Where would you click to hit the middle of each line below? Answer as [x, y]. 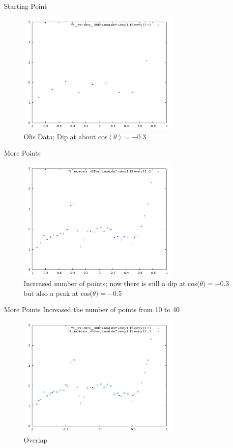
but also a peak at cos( [58, 293]
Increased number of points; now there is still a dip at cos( [112, 283]
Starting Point [26, 6]
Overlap [36, 439]
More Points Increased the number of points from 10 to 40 [92, 309]
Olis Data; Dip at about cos [66, 136]
